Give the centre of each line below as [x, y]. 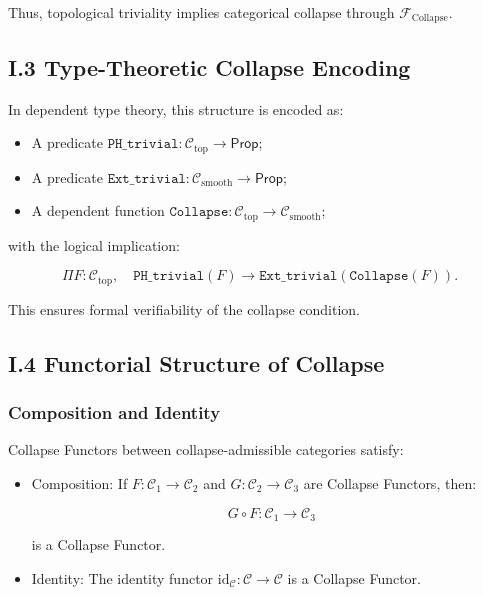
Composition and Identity [114, 412]
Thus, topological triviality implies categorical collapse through [201, 12]
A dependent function [98, 210]
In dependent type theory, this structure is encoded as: [176, 108]
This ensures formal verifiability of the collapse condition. [184, 308]
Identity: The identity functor [122, 577]
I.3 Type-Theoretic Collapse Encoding [209, 66]
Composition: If [79, 482]
